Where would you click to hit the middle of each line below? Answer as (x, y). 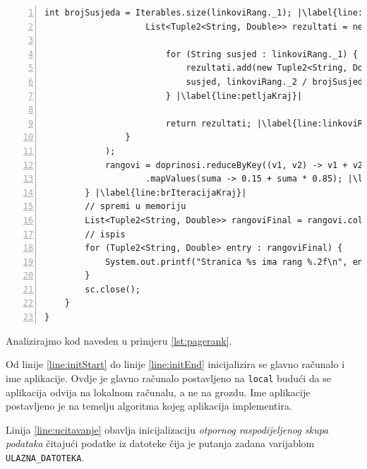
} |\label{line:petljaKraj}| (234, 96)
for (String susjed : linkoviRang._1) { (261, 54)
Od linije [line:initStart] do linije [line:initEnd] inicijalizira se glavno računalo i (175, 364)
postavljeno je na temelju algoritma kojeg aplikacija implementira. (149, 406)
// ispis (105, 234)
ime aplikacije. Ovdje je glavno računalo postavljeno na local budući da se (169, 378)
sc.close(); (113, 289)
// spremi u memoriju (136, 207)
